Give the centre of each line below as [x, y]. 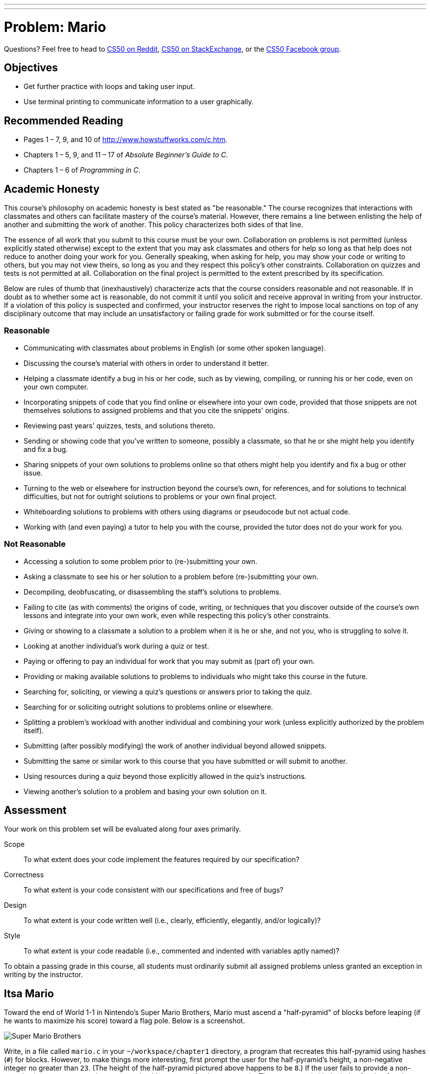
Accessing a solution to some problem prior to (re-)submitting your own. [141, 561]
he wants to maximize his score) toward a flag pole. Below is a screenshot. [124, 1021]
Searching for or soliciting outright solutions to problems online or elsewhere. [148, 707]
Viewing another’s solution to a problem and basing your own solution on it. [145, 791]
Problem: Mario [55, 27]
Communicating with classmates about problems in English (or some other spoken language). [175, 348]
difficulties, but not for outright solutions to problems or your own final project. [150, 496]
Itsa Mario [29, 993]
